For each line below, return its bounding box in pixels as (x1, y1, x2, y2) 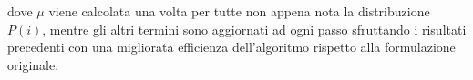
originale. (7, 55, 59, 74)
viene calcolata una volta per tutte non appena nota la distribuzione (48, 2, 430, 20)
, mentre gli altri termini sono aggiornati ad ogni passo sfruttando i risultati (42, 19, 467, 38)
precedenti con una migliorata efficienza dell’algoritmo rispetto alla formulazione (7, 37, 456, 56)
